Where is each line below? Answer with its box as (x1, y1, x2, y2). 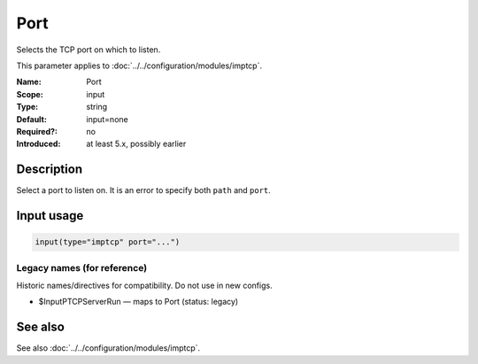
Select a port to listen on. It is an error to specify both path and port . (16, 185, 272, 196)
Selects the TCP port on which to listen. (16, 44, 161, 55)
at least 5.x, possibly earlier (86, 138, 187, 150)
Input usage (16, 208, 84, 223)
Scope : (16, 89, 43, 99)
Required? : (16, 126, 58, 136)
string (86, 102, 108, 112)
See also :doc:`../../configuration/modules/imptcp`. (16, 343, 201, 353)
